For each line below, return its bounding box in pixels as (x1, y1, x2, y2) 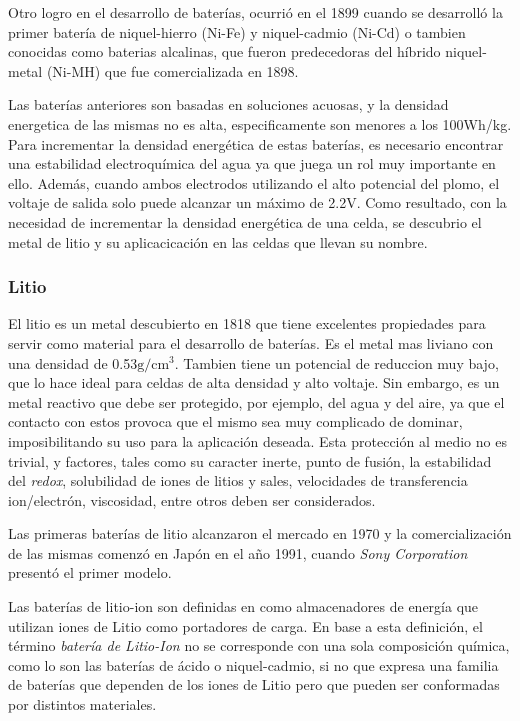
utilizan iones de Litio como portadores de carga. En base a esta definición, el (8, 615, 483, 636)
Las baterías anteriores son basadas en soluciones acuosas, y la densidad (8, 94, 449, 115)
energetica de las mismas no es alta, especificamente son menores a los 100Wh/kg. (8, 113, 512, 134)
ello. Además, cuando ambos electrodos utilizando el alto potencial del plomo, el (8, 172, 500, 193)
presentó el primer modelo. (8, 562, 172, 583)
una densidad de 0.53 (8, 352, 138, 373)
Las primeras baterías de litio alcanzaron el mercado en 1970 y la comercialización (8, 523, 512, 544)
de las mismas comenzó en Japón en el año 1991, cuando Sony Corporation (8, 542, 468, 563)
